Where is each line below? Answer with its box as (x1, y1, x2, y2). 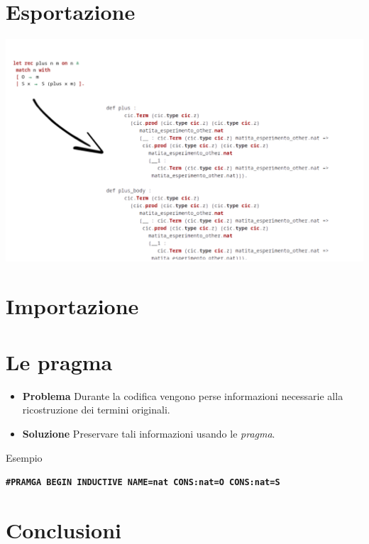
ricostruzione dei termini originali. (22, 402, 170, 417)
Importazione (6, 292, 139, 321)
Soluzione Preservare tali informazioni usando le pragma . (22, 426, 275, 440)
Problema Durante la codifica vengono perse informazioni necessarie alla (22, 388, 343, 403)
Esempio (6, 450, 43, 465)
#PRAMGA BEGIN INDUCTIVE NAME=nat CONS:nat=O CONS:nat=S (6, 477, 280, 488)
